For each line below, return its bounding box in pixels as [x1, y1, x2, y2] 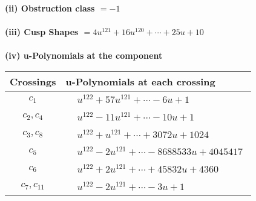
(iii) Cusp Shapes [5, 25, 79, 38]
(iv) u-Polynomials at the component [5, 49, 163, 62]
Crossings [10, 74, 56, 88]
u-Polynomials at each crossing [65, 74, 215, 88]
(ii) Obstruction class [5, 2, 95, 14]
